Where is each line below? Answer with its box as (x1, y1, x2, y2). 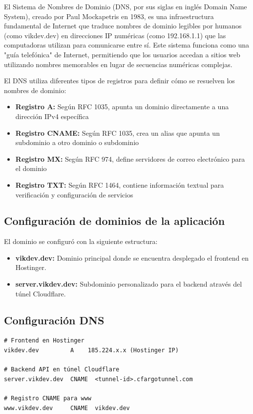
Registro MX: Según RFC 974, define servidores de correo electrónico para (15, 153, 245, 164)
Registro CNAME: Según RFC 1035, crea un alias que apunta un (15, 127, 220, 138)
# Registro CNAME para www (4, 395, 91, 402)
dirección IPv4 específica (15, 111, 89, 121)
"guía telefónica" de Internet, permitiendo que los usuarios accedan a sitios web (4, 49, 240, 59)
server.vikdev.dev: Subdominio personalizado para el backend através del (15, 279, 242, 289)
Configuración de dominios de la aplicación (4, 213, 225, 228)
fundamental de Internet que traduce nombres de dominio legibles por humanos (4, 21, 242, 31)
